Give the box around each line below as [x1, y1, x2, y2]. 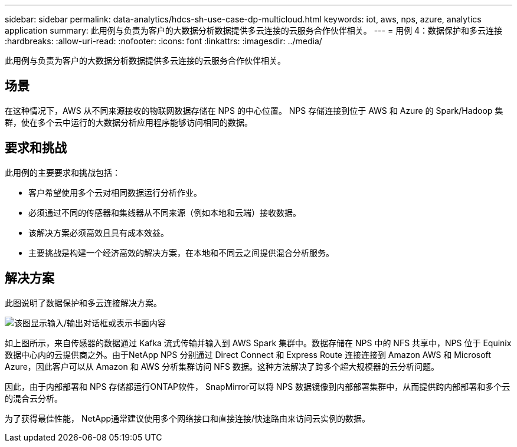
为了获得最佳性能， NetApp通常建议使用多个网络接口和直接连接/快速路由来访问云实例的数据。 [5, 413, 371, 423]
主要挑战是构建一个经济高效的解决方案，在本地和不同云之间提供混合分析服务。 [28, 247, 334, 258]
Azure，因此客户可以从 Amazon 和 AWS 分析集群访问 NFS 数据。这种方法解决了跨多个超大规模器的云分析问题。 [5, 361, 439, 372]
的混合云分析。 [5, 393, 63, 403]
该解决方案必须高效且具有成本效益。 [28, 227, 169, 238]
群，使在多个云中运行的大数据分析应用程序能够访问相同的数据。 [5, 117, 253, 127]
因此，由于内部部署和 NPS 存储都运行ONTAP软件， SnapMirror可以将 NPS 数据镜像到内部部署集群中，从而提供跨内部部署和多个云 [5, 381, 511, 392]
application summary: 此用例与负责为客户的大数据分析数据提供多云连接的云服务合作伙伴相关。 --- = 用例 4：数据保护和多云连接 [5, 25, 503, 35]
